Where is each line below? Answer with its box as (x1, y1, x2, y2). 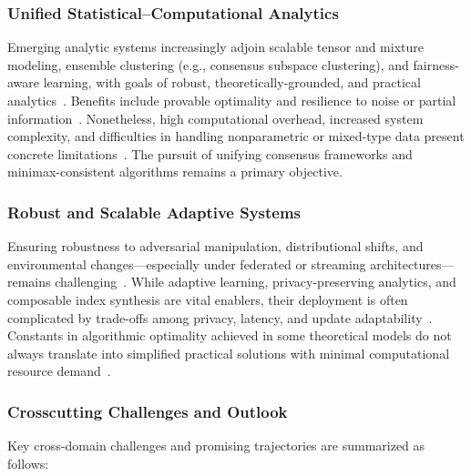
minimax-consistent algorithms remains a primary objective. (7, 162, 343, 181)
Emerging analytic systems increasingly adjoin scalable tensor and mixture (7, 37, 424, 56)
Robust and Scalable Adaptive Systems (7, 200, 302, 223)
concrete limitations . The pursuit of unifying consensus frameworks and (7, 144, 413, 163)
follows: (7, 453, 49, 472)
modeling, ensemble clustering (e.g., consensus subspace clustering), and (7, 55, 409, 74)
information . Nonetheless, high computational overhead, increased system (7, 108, 424, 127)
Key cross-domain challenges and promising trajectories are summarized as (7, 436, 425, 455)
